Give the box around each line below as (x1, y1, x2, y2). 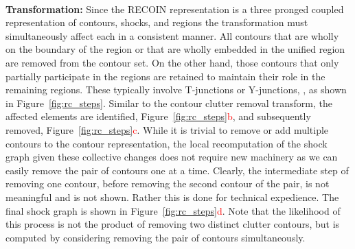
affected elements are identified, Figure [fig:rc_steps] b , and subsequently (5, 109, 311, 123)
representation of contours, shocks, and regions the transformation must (5, 15, 308, 29)
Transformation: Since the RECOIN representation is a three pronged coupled (5, 1, 344, 16)
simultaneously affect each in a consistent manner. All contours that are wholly (5, 28, 339, 43)
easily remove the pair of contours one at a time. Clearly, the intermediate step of (5, 163, 349, 177)
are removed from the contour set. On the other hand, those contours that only (5, 55, 339, 69)
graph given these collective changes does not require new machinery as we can (5, 150, 338, 164)
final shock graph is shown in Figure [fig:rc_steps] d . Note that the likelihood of (5, 203, 341, 217)
